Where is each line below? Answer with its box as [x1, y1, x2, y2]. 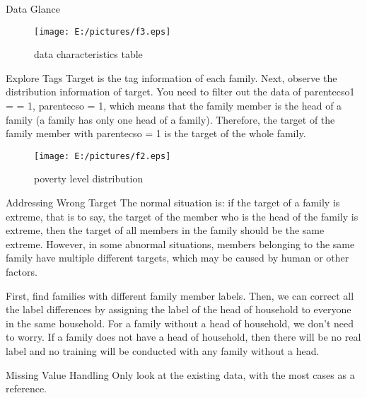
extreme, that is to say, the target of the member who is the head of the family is [6, 209, 359, 223]
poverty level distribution [34, 171, 144, 186]
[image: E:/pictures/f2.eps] [34, 151, 171, 161]
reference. [6, 381, 47, 396]
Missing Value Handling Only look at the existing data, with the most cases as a [6, 367, 355, 382]
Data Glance [6, 1, 60, 16]
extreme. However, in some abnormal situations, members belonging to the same [6, 236, 355, 251]
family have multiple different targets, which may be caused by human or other [6, 250, 349, 265]
